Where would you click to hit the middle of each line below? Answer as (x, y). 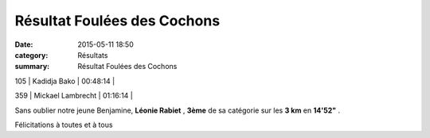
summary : (32, 67)
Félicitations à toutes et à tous (64, 125)
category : (31, 55)
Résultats (93, 55)
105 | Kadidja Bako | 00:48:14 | (65, 81)
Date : (24, 44)
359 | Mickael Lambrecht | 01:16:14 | (74, 96)
